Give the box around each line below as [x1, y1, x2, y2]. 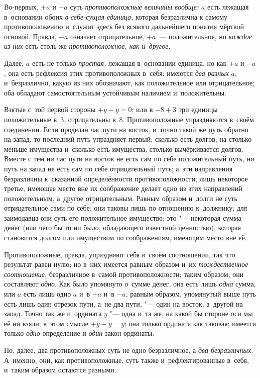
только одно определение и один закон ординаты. [4, 328, 155, 338]
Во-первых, [4, 2, 39, 12]
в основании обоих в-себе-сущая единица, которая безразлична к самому [4, 11, 228, 22]
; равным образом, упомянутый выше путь [125, 289, 256, 299]
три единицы [178, 104, 218, 115]
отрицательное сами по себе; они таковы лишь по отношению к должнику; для [4, 203, 247, 213]
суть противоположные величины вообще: [70, 2, 199, 12]
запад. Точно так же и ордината [4, 308, 102, 319]
